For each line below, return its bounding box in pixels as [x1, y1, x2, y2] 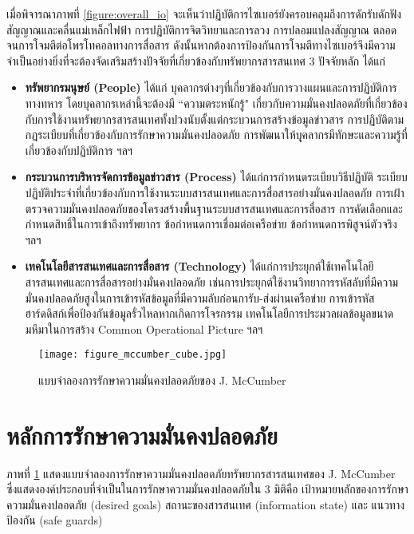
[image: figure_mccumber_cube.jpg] [38, 349, 227, 361]
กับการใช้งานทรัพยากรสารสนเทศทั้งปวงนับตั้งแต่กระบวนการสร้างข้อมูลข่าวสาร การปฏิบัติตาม [25, 110, 404, 127]
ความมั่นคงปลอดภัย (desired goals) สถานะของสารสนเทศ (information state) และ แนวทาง [6, 496, 405, 512]
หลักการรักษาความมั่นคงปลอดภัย [6, 418, 278, 451]
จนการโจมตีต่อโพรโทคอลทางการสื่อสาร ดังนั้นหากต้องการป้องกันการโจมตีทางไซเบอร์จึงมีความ [6, 37, 396, 53]
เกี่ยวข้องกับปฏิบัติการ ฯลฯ [25, 141, 133, 158]
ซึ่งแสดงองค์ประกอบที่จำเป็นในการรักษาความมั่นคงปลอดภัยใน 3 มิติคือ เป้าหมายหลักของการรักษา [6, 481, 408, 497]
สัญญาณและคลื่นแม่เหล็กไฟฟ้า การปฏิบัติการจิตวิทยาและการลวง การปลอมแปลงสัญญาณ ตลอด [6, 21, 397, 38]
